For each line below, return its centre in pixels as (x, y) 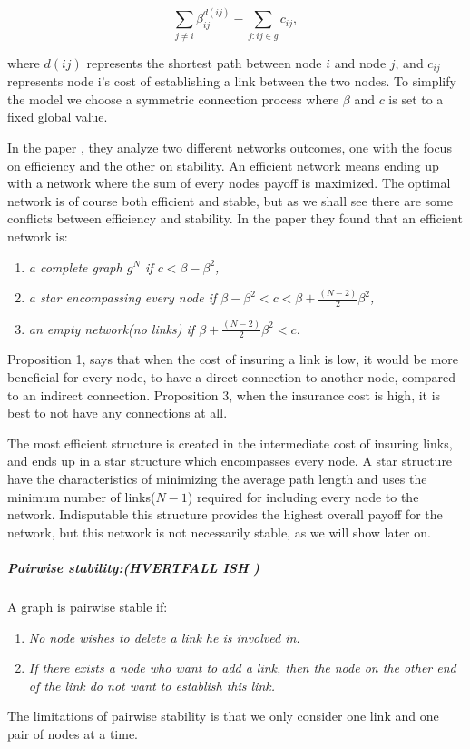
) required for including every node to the (303, 496)
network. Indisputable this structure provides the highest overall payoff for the (225, 514)
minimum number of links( (82, 496)
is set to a (416, 99)
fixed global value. (58, 117)
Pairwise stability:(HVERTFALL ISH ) (133, 567)
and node (360, 62)
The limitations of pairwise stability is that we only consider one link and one (223, 716)
